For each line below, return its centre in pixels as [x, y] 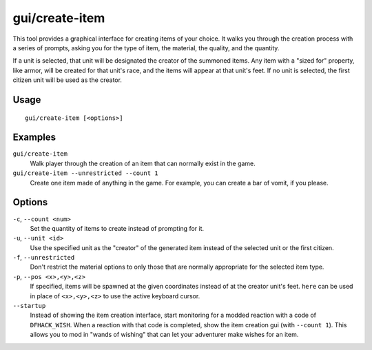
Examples [34, 137]
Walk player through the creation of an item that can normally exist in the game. [143, 163]
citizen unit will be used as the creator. [67, 80]
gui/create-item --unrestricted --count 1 [85, 173]
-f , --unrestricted [44, 258]
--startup [29, 306]
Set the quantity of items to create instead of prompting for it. [117, 228]
